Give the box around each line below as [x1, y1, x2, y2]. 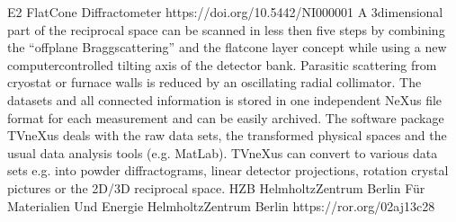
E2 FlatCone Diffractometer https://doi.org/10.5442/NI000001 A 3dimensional [7, 3, 443, 21]
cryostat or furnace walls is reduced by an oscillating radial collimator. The [7, 73, 422, 92]
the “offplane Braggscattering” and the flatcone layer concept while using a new [7, 38, 447, 57]
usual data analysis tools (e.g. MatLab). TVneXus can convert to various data [7, 143, 438, 162]
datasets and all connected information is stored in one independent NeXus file [7, 90, 443, 109]
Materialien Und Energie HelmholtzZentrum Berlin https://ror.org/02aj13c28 [7, 196, 435, 215]
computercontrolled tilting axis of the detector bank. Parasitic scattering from [7, 55, 437, 74]
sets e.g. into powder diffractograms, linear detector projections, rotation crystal [7, 161, 449, 180]
